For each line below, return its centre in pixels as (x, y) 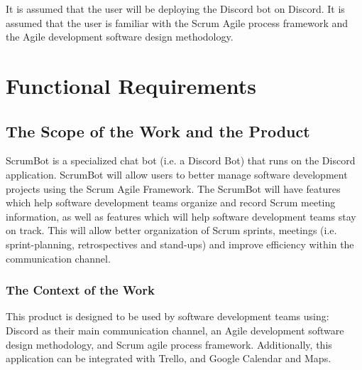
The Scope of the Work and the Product (158, 131)
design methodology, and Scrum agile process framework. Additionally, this (169, 344)
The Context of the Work (80, 290)
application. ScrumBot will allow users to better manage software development (177, 174)
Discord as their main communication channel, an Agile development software (175, 330)
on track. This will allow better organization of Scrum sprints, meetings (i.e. (171, 230)
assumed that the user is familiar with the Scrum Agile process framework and (177, 22)
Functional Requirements (131, 85)
